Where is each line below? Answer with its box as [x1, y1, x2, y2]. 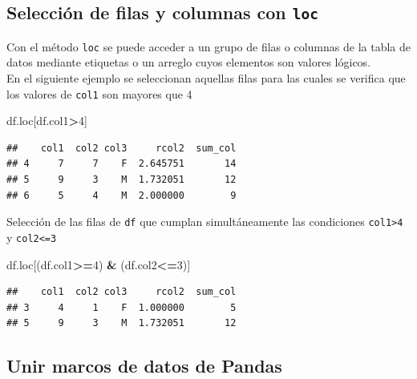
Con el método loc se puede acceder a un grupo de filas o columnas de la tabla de [6, 38, 411, 54]
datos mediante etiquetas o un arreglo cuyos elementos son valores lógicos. [6, 54, 371, 71]
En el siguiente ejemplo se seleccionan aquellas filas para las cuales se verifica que [6, 70, 406, 87]
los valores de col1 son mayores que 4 [6, 85, 192, 102]
